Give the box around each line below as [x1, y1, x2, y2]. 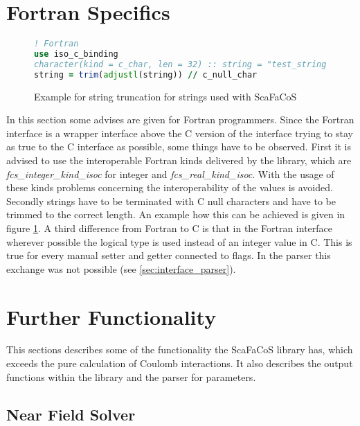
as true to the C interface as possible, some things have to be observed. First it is [6, 139, 351, 154]
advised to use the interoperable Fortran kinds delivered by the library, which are [6, 153, 352, 167]
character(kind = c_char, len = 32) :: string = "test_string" [34, 59, 332, 69]
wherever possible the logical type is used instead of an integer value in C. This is [6, 234, 352, 249]
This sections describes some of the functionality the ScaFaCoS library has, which [6, 342, 353, 357]
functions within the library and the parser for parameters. [6, 369, 256, 384]
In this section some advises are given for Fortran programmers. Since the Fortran [6, 112, 354, 127]
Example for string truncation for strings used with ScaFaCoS [34, 89, 297, 103]
